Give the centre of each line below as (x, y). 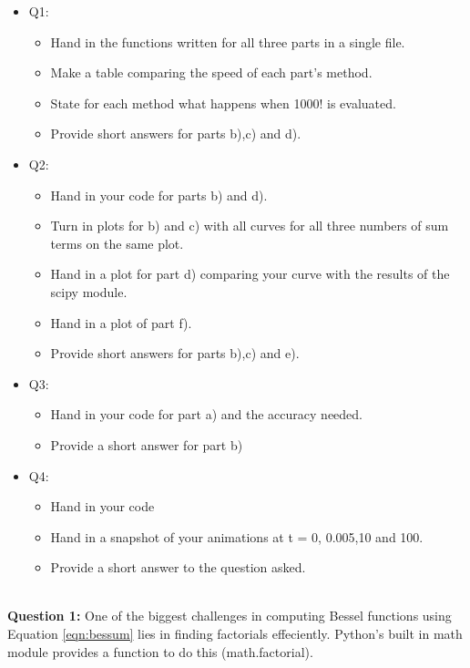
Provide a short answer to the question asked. (178, 567)
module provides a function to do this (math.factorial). (160, 651)
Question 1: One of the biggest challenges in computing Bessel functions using (230, 616)
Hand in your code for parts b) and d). (159, 195)
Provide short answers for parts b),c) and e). (175, 353)
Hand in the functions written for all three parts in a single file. (228, 41)
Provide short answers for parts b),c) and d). (176, 134)
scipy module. (89, 291)
